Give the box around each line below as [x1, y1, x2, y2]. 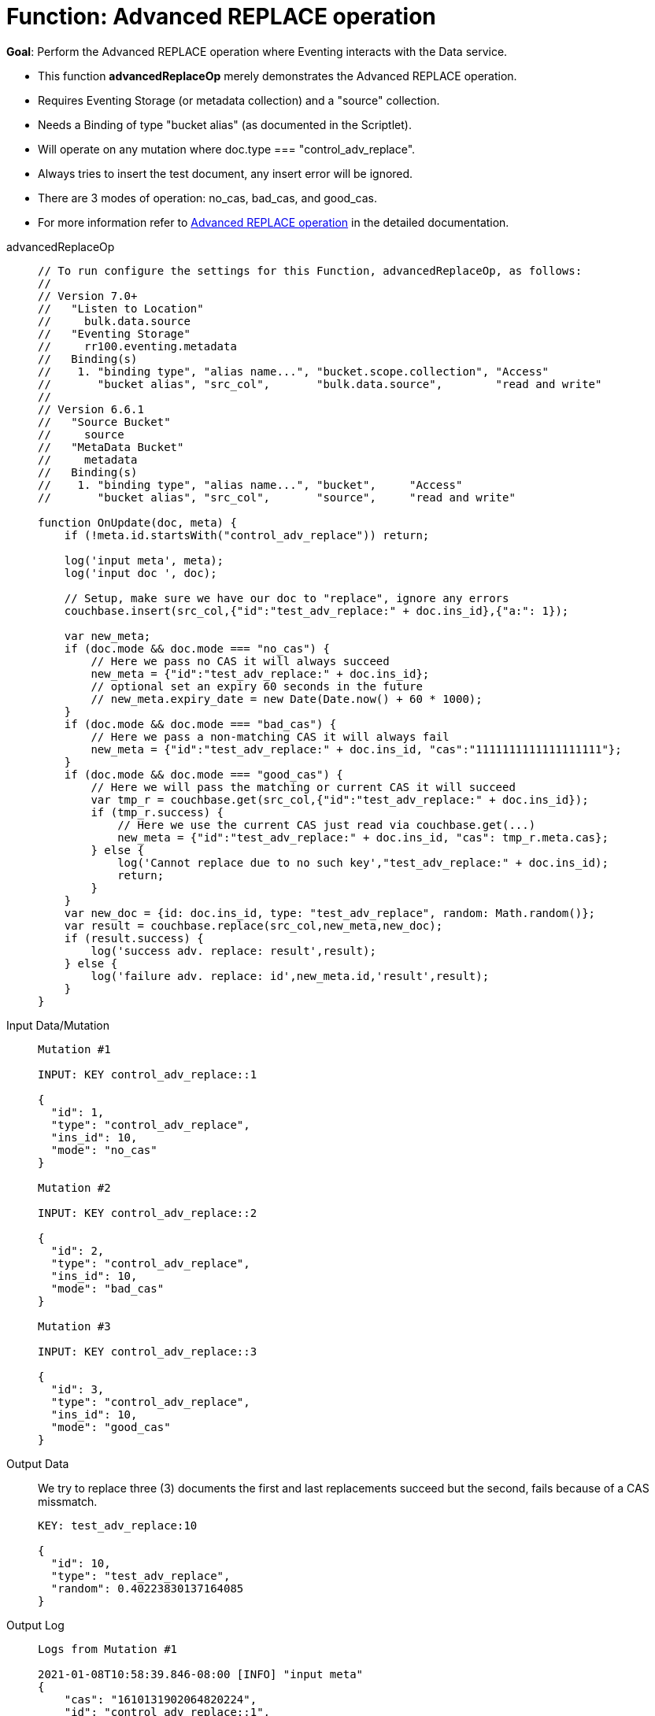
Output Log [6, 1618, 65, 1632]
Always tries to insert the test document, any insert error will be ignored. [38, 166, 413, 180]
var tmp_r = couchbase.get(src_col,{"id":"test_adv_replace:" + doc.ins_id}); [91, 793, 589, 806]
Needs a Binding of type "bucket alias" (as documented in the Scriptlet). [38, 117, 412, 131]
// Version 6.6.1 [38, 402, 144, 416]
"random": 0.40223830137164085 [50, 1581, 244, 1595]
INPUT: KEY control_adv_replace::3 [38, 1344, 257, 1358]
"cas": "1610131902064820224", [64, 1692, 257, 1706]
